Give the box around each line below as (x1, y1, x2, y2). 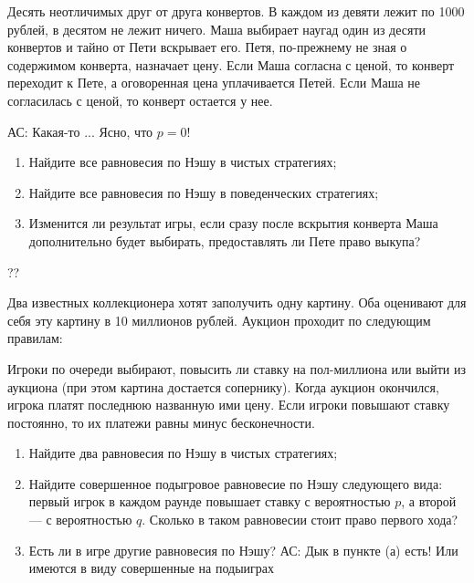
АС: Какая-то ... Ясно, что (7, 121, 153, 141)
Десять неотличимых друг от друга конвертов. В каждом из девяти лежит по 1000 (7, 2, 465, 20)
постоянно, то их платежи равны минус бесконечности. (7, 412, 315, 432)
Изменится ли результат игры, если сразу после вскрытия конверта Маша (28, 213, 438, 233)
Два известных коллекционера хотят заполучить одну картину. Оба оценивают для (7, 293, 467, 312)
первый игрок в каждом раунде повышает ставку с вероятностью (28, 492, 391, 511)
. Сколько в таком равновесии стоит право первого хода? (142, 510, 458, 529)
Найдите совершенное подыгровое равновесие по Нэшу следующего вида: (28, 474, 443, 493)
